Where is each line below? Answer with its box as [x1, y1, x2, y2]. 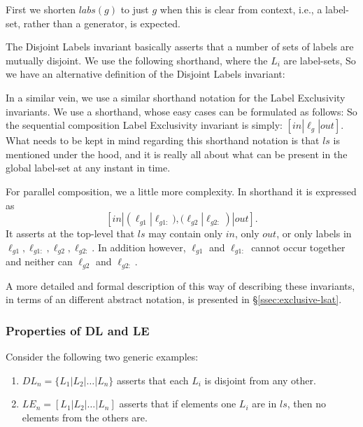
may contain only [148, 226, 223, 241]
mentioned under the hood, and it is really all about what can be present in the [6, 146, 348, 161]
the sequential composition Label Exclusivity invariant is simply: [6, 118, 283, 132]
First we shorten [6, 2, 76, 16]
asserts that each [117, 372, 189, 387]
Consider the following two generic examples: [6, 349, 199, 364]
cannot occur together [251, 239, 346, 254]
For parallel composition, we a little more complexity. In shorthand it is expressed [6, 183, 357, 198]
